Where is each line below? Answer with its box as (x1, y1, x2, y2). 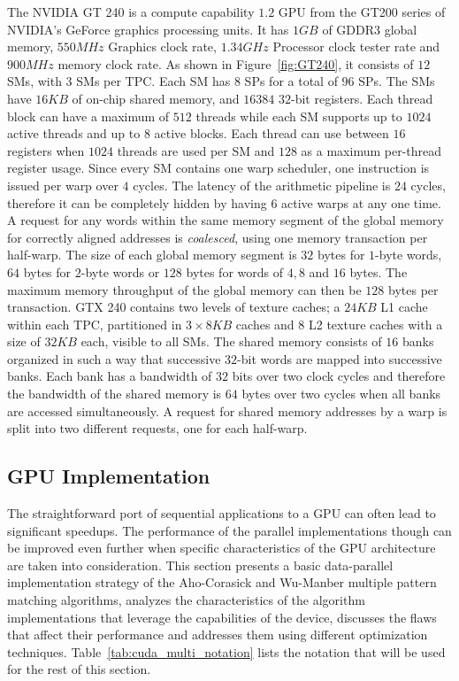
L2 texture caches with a (308, 314, 443, 333)
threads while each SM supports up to (195, 106, 402, 125)
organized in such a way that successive (7, 349, 221, 368)
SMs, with (7, 72, 62, 90)
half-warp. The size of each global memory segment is (7, 245, 297, 264)
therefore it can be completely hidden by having (7, 193, 267, 212)
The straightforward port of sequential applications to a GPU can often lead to (7, 504, 436, 522)
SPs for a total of (244, 72, 338, 90)
